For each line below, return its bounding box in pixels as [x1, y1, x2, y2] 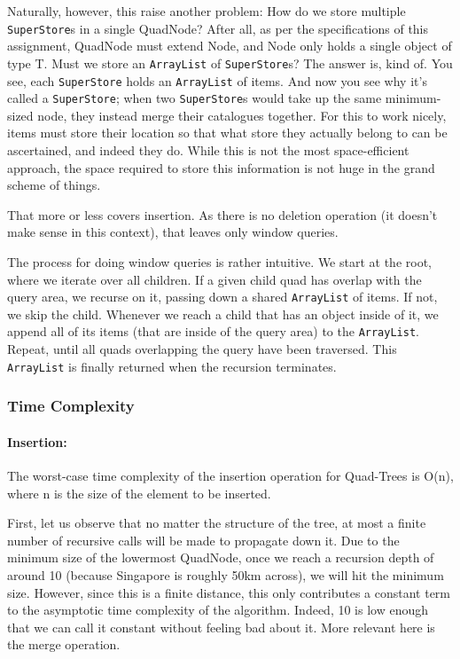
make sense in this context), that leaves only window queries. [7, 223, 339, 241]
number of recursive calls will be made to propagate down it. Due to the [7, 530, 400, 549]
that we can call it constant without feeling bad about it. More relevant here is [7, 617, 435, 636]
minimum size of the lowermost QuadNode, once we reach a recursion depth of [7, 548, 434, 567]
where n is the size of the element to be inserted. [7, 483, 271, 502]
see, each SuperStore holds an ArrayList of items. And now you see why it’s [7, 71, 427, 90]
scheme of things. [7, 176, 101, 194]
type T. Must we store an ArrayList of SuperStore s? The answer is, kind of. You [7, 53, 453, 72]
